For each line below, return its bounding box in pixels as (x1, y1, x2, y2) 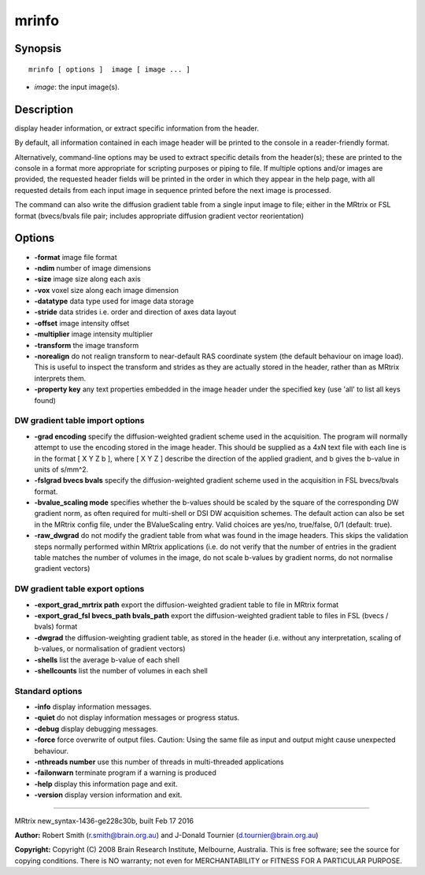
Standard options (14, 685, 83, 696)
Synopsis (14, 42, 62, 55)
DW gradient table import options (14, 415, 145, 426)
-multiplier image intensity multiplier (34, 329, 153, 339)
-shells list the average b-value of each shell (34, 654, 180, 665)
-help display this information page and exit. (34, 779, 178, 788)
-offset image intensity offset (34, 318, 130, 328)
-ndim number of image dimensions (34, 263, 151, 273)
